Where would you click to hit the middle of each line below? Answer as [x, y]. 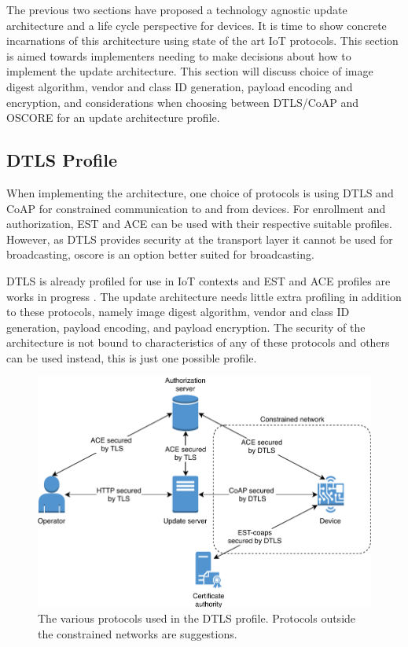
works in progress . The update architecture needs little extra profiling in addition [204, 296]
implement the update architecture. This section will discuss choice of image [190, 71]
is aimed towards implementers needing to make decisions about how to [179, 55]
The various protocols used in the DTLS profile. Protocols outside [197, 618]
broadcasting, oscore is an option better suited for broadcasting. [160, 254]
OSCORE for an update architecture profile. [113, 118]
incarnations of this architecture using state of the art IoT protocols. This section [202, 40]
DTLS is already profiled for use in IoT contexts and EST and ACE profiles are [198, 280]
